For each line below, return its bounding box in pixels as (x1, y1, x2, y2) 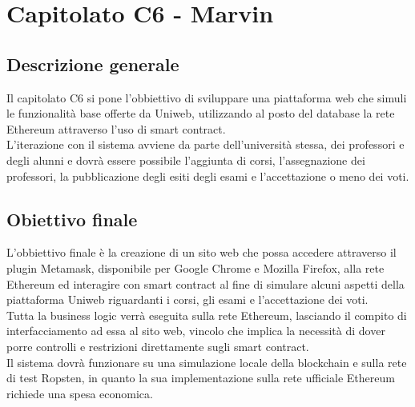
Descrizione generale (6, 51, 179, 76)
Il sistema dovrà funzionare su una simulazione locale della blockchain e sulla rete (6, 353, 407, 370)
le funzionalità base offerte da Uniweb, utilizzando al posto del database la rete (6, 105, 395, 122)
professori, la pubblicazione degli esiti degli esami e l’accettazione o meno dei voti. (6, 167, 409, 184)
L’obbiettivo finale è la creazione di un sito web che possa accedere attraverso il (6, 244, 397, 261)
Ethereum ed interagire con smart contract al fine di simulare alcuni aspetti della (6, 275, 405, 292)
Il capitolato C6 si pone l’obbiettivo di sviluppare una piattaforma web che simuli (6, 89, 407, 106)
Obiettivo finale (6, 206, 138, 231)
